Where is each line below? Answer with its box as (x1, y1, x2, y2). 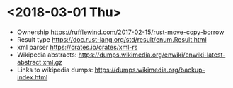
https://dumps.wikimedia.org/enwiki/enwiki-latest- (78, 50, 226, 59)
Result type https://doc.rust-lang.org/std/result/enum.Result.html (16, 35, 207, 43)
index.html (16, 72, 48, 82)
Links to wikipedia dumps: (16, 65, 93, 74)
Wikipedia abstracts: (16, 50, 77, 59)
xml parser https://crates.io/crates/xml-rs (16, 43, 138, 51)
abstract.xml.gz (16, 57, 63, 66)
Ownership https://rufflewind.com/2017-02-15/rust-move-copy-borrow (16, 28, 225, 36)
